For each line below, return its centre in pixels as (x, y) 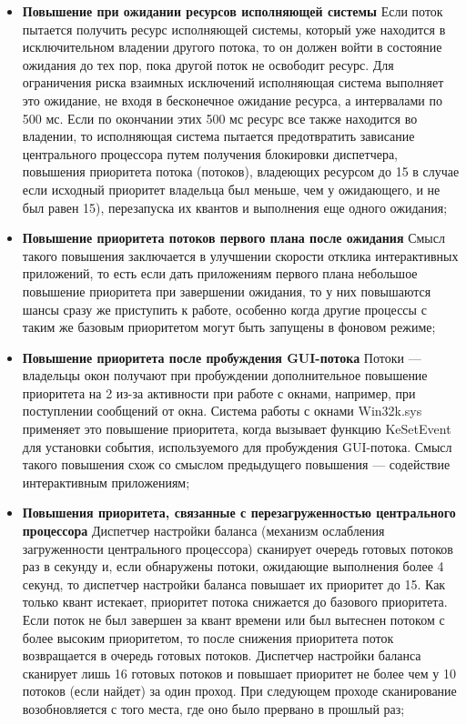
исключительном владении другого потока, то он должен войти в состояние (232, 47)
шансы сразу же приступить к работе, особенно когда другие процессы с (224, 309)
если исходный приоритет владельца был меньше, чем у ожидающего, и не (231, 189)
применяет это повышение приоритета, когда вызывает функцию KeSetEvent (237, 429)
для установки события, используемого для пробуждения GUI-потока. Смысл (237, 446)
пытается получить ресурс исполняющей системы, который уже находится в (234, 29)
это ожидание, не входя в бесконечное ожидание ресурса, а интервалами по (233, 100)
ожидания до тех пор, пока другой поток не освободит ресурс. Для (208, 64)
